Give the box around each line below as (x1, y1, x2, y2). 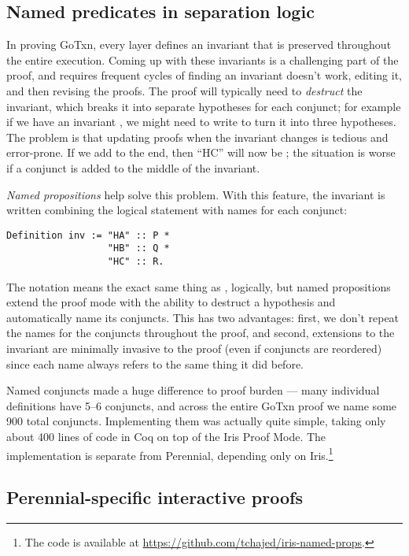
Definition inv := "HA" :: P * (6, 229, 170, 241)
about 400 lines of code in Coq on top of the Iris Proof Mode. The (6, 428, 326, 445)
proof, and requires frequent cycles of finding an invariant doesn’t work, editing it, (6, 67, 402, 83)
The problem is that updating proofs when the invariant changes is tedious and (6, 128, 389, 145)
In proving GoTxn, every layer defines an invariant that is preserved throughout (6, 36, 392, 53)
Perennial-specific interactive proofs (6, 485, 303, 510)
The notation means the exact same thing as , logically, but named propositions (6, 278, 391, 295)
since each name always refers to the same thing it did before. (6, 355, 304, 372)
